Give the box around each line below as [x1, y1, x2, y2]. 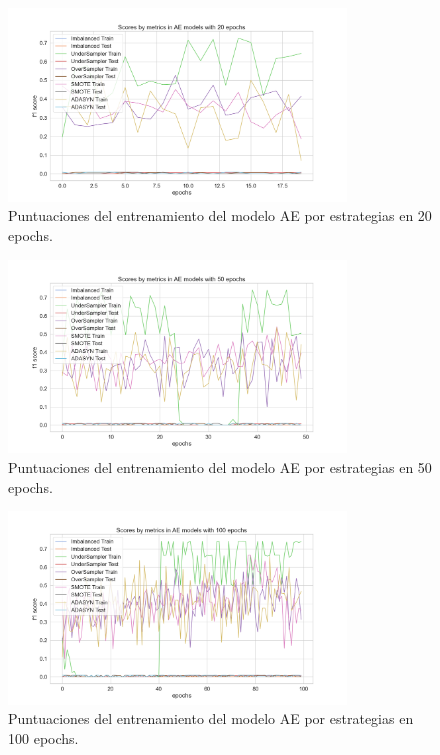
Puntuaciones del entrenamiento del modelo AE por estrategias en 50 [8, 456, 432, 477]
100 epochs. [8, 728, 79, 749]
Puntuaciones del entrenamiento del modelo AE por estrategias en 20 [8, 205, 432, 226]
